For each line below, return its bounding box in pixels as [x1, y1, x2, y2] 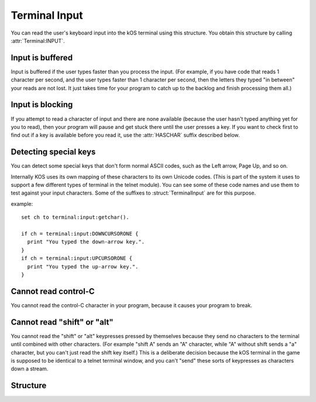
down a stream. [11, 365, 49, 372]
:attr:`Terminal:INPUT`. [11, 37, 65, 44]
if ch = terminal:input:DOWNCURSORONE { [21, 230, 139, 237]
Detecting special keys [11, 147, 96, 157]
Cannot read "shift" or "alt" [11, 317, 114, 327]
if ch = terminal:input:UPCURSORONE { [21, 255, 133, 262]
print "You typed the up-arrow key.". [27, 263, 139, 270]
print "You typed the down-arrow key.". [27, 239, 145, 246]
